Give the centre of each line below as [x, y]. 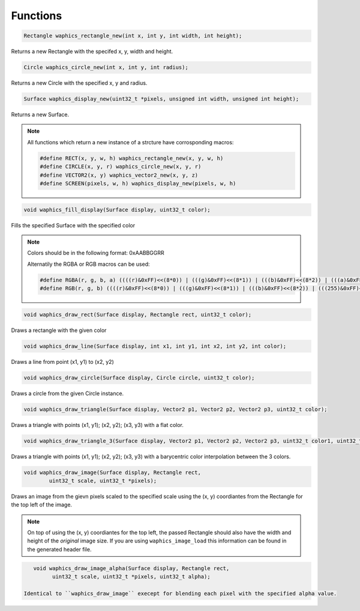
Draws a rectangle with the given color [59, 330]
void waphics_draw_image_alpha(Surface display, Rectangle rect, [131, 568]
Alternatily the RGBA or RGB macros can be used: [88, 264]
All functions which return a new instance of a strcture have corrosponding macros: [130, 142]
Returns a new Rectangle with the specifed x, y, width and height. [92, 52]
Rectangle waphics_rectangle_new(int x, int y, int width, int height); [133, 36]
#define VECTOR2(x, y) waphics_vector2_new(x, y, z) [119, 175]
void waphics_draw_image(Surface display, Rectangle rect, [112, 472]
